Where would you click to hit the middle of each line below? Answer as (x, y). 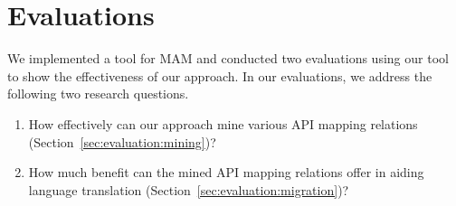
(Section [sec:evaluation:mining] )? (122, 141)
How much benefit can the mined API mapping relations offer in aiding (226, 172)
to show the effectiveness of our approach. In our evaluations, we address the (220, 75)
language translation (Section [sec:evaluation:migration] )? (189, 189)
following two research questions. (98, 94)
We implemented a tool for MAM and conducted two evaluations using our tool (228, 58)
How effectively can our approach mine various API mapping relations (223, 123)
